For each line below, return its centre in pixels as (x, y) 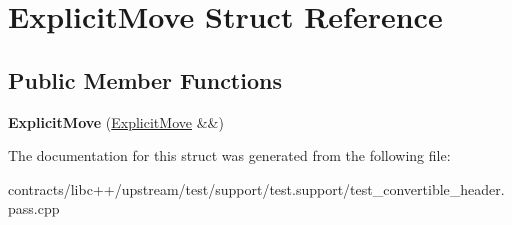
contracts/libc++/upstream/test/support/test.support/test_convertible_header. (256, 188)
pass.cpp (34, 208)
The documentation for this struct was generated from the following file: (229, 155)
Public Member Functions (145, 79)
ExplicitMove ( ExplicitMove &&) (116, 121)
